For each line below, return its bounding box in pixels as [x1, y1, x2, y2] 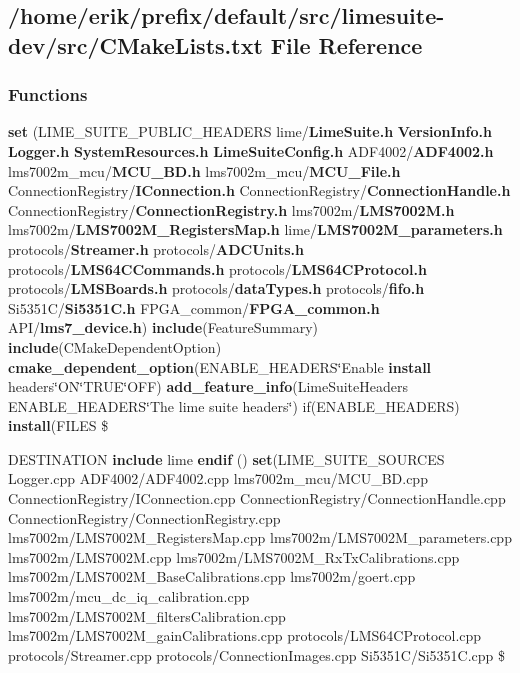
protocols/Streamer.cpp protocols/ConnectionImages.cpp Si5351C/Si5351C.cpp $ [8, 644, 506, 665]
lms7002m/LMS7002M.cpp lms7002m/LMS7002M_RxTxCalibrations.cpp [8, 546, 460, 567]
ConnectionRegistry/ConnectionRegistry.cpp [8, 507, 281, 528]
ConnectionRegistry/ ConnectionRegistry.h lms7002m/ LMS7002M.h [8, 199, 455, 220]
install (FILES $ [8, 415, 109, 436]
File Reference [270, 29, 423, 60]
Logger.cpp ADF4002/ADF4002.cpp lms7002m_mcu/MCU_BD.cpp [8, 468, 428, 489]
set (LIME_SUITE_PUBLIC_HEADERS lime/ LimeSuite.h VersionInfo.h [8, 121, 492, 142]
